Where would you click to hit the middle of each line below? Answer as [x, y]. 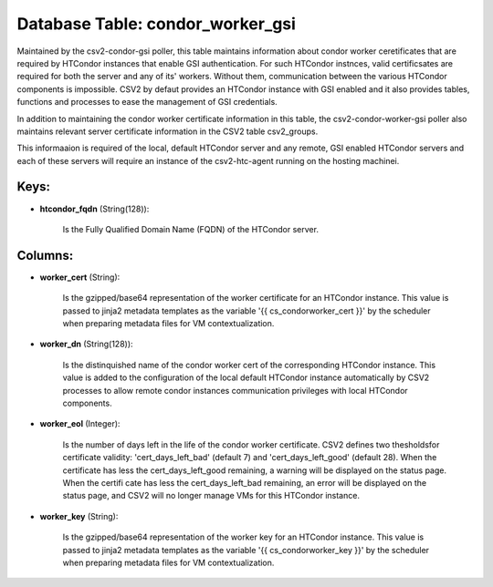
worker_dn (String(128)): [86, 344]
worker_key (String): [79, 516]
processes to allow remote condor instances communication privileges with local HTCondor [235, 390]
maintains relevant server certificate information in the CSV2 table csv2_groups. [168, 131]
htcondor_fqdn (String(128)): [94, 209]
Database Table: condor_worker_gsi [157, 24]
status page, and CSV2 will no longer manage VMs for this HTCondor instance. [211, 496]
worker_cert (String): [80, 277]
